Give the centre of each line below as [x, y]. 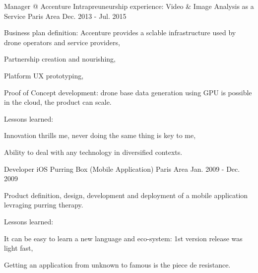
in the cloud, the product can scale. [58, 102]
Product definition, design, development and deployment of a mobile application [126, 195]
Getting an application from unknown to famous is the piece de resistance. [117, 264]
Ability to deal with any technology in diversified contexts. [93, 152]
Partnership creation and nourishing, [60, 59]
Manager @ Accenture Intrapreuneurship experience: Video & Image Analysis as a [129, 6]
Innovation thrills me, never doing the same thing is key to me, [100, 135]
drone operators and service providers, [62, 42]
